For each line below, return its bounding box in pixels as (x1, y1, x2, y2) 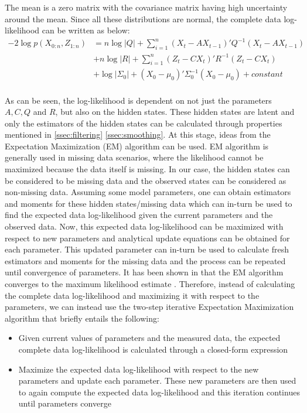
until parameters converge (18, 397, 111, 409)
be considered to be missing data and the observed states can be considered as (5, 174, 286, 186)
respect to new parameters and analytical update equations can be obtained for (5, 231, 290, 244)
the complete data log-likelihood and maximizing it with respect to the (5, 289, 260, 301)
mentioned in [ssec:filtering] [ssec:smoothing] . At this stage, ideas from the (5, 128, 271, 141)
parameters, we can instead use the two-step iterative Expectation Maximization (5, 301, 294, 313)
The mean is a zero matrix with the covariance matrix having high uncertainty (5, 1, 288, 13)
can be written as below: (42, 24, 130, 36)
